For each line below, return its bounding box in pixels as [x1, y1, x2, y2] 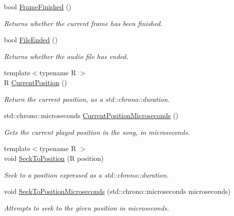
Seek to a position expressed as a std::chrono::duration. [4, 169, 169, 180]
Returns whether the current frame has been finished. [4, 18, 163, 28]
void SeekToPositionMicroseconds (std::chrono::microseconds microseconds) [4, 186, 231, 196]
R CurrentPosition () [4, 77, 67, 87]
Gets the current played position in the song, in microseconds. [4, 126, 190, 137]
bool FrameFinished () [4, 1, 72, 11]
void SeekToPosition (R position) [4, 153, 104, 163]
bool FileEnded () [4, 34, 58, 45]
